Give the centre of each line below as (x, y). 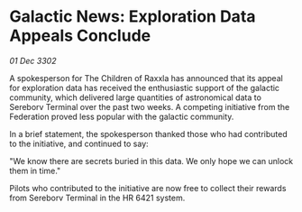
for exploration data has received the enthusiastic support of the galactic (145, 88)
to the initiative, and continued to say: (79, 143)
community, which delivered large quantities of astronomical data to (135, 97)
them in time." (35, 171)
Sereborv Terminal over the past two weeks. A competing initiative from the (150, 106)
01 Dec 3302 (33, 60)
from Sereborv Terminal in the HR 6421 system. (97, 198)
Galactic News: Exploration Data (133, 17)
